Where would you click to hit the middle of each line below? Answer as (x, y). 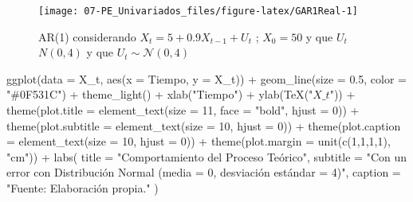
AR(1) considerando (87, 36)
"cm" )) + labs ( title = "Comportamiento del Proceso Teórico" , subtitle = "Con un (207, 156)
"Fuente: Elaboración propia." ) (83, 188)
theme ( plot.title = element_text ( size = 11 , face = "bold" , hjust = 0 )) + (183, 110)
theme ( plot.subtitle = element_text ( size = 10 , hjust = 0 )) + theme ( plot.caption (204, 125)
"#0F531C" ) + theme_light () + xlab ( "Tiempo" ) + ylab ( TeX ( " (160, 94)
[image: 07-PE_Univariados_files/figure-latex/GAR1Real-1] (198, 11)
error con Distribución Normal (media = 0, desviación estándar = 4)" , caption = (204, 172)
